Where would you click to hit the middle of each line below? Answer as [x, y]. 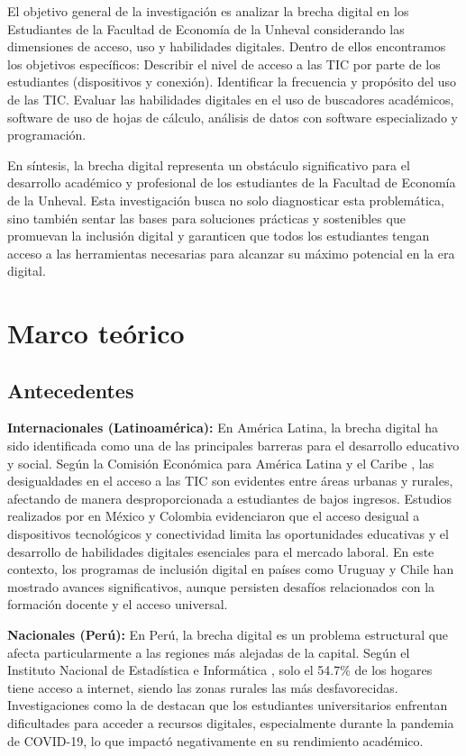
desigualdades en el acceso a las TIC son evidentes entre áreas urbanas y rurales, [230, 481]
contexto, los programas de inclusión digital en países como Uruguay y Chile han [231, 569]
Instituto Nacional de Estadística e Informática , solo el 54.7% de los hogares [220, 670]
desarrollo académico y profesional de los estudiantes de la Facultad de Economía [232, 182]
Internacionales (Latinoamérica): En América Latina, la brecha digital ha [223, 428]
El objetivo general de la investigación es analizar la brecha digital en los [208, 11]
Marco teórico [96, 333]
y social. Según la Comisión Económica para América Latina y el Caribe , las [221, 463]
